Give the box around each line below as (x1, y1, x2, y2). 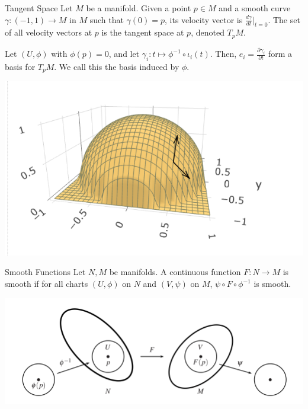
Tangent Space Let (5, 2, 73, 14)
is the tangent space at (101, 26, 184, 39)
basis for (5, 60, 36, 72)
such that (89, 13, 124, 25)
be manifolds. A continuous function (109, 266, 241, 278)
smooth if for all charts (5, 277, 88, 290)
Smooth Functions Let (5, 266, 86, 278)
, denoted (191, 26, 224, 39)
